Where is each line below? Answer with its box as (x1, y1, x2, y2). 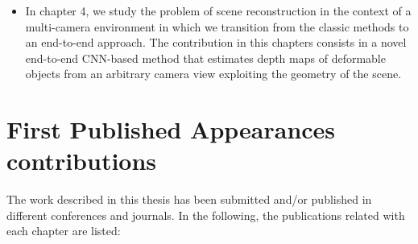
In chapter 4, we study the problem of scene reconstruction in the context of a (25, 2, 412, 19)
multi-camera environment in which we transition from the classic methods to (25, 18, 409, 35)
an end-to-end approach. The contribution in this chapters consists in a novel (25, 34, 407, 51)
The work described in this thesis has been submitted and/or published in (6, 191, 372, 208)
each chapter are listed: (6, 222, 121, 239)
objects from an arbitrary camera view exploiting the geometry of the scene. (25, 65, 402, 82)
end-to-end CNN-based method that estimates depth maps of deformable (25, 49, 386, 66)
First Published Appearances (6, 113, 336, 146)
